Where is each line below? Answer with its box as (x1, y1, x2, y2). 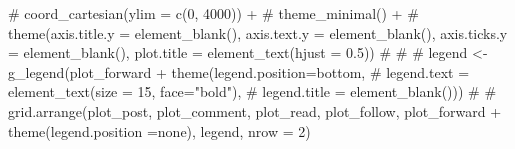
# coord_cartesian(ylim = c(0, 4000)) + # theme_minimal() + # (8, 3, 419, 23)
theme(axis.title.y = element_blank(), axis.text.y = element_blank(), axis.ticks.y (8, 22, 508, 43)
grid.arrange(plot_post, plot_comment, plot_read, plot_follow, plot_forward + (8, 100, 502, 121)
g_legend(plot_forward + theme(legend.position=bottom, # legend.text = (8, 61, 470, 82)
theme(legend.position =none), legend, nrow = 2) (8, 120, 311, 141)
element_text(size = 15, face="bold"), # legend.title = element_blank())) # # (8, 81, 497, 102)
